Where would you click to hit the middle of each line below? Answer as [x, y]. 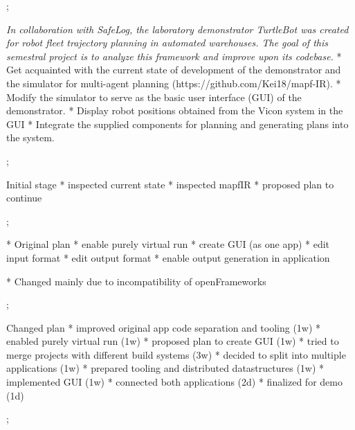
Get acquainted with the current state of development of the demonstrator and [174, 70]
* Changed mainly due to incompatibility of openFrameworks [136, 281]
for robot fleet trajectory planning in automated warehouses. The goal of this [167, 43]
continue [24, 198]
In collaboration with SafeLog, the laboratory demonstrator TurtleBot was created [177, 29]
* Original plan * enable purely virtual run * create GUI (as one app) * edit [168, 244]
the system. [30, 137]
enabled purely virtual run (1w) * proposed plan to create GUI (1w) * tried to [173, 341]
